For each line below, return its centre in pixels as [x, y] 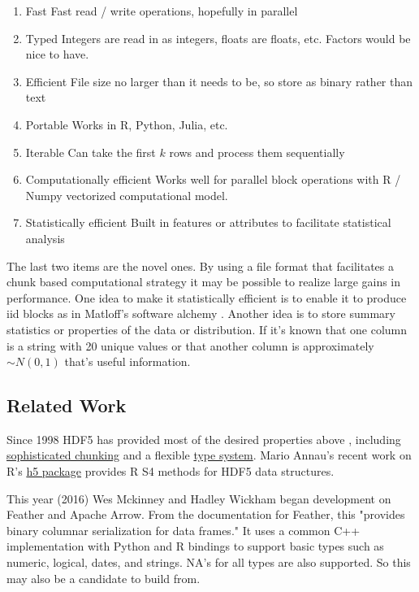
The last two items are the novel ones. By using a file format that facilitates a [200, 266]
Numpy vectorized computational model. [127, 195]
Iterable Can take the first [91, 152]
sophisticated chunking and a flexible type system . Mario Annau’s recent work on [209, 455]
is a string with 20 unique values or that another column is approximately [190, 345]
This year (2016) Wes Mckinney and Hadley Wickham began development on [199, 498]
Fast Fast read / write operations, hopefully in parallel [162, 11]
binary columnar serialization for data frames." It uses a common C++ [184, 530]
